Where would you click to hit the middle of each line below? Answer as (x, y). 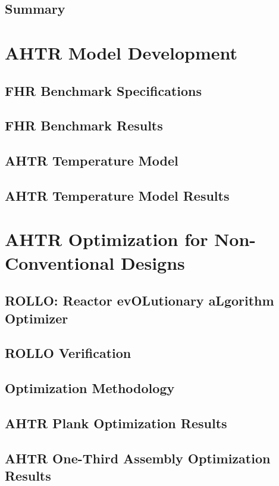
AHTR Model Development (121, 52)
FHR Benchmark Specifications (104, 90)
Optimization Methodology (90, 388)
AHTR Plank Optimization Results (116, 423)
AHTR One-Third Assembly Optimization (138, 458)
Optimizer (37, 318)
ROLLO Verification (68, 353)
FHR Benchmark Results (84, 125)
